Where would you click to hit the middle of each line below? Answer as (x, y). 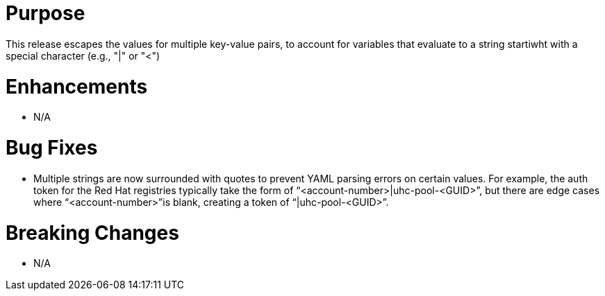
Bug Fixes (52, 148)
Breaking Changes (92, 233)
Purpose (45, 13)
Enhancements (77, 86)
